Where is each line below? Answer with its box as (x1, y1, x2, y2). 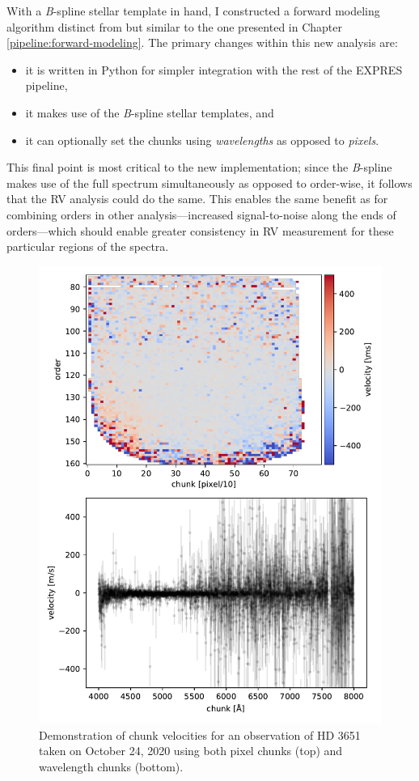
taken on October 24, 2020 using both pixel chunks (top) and (39, 742, 343, 759)
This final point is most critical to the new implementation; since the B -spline (6, 159, 392, 176)
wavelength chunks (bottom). (39, 758, 184, 775)
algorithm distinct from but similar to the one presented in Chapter (6, 18, 343, 35)
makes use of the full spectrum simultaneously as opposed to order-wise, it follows (6, 174, 413, 191)
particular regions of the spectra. (6, 238, 169, 255)
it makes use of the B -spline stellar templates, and (25, 104, 274, 121)
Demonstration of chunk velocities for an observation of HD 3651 (39, 726, 361, 743)
